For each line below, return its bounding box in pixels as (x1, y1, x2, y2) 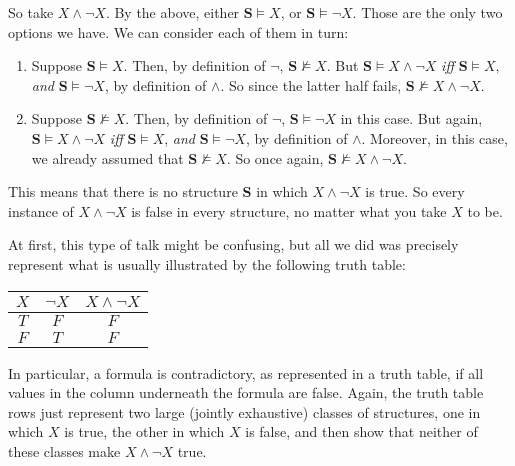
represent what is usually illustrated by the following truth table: (8, 253, 406, 274)
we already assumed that (31, 147, 184, 168)
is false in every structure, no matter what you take (131, 200, 447, 221)
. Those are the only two (352, 2, 503, 22)
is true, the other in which (64, 421, 225, 442)
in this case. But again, (340, 108, 483, 129)
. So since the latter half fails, (220, 74, 402, 95)
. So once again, (226, 147, 324, 168)
